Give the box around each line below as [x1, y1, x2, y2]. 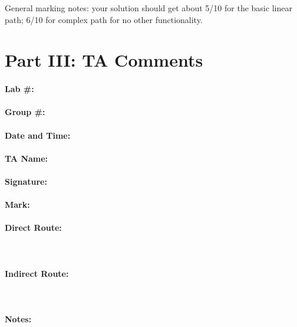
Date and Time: [5, 129, 71, 141]
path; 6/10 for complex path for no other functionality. [5, 13, 203, 25]
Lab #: [5, 83, 34, 95]
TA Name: [5, 152, 48, 164]
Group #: [5, 106, 45, 118]
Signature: [5, 175, 47, 187]
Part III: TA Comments [5, 48, 203, 72]
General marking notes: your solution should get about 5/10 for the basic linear [5, 2, 292, 14]
